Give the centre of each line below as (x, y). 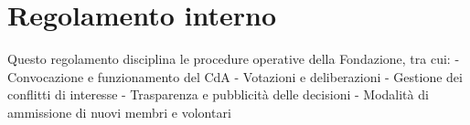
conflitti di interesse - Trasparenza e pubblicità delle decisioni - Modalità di (218, 94)
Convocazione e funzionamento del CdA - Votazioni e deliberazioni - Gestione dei (235, 76)
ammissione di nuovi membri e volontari (119, 112)
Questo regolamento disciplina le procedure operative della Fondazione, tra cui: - (234, 59)
